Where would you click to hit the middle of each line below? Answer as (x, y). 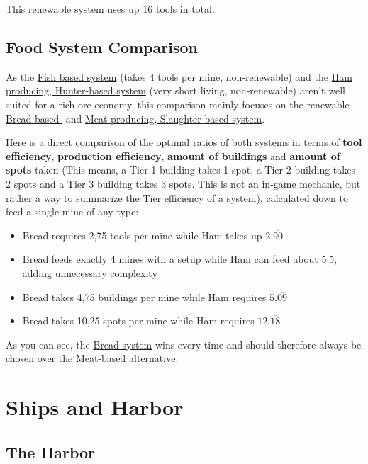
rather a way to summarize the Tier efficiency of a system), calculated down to (177, 197)
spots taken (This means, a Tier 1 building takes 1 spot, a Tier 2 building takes (181, 170)
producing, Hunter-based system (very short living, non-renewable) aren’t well (175, 90)
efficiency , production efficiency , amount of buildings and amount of (173, 155)
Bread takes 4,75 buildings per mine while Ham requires (144, 296)
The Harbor (51, 452)
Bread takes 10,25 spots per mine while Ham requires (138, 321)
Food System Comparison (102, 46)
